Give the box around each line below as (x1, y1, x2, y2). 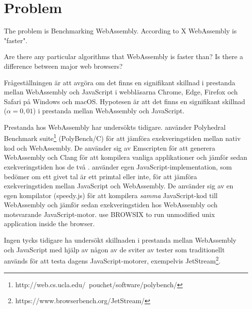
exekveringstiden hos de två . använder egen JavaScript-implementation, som (4, 161, 232, 171)
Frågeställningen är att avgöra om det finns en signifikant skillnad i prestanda (4, 77, 236, 87)
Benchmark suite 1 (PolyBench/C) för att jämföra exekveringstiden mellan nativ (4, 132, 241, 143)
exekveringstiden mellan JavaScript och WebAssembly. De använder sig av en (4, 181, 234, 191)
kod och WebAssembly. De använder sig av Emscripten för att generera (4, 142, 216, 153)
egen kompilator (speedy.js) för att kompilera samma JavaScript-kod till (4, 190, 218, 200)
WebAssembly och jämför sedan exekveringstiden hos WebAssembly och (4, 200, 218, 210)
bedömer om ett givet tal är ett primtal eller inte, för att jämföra (4, 171, 197, 181)
